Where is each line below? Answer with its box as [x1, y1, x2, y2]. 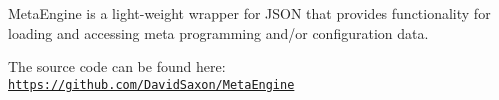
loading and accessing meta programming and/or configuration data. [8, 22, 429, 43]
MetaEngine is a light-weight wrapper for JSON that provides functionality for [8, 3, 491, 23]
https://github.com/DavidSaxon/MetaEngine [8, 77, 295, 92]
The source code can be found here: [8, 56, 226, 77]
